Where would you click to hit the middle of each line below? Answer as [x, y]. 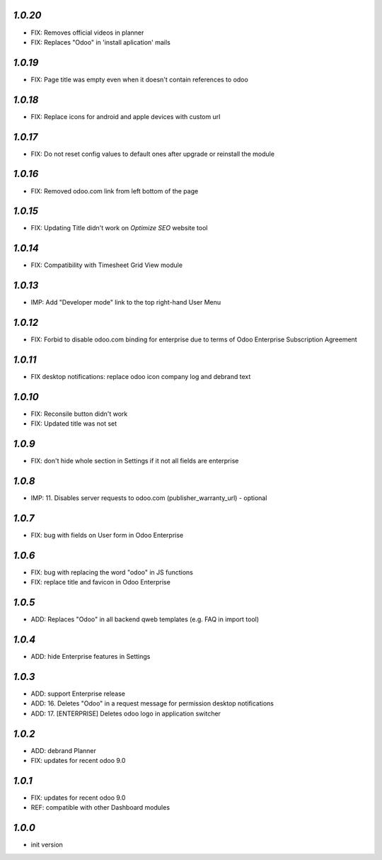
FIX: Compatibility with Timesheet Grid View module [107, 265]
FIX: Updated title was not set [74, 424]
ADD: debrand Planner [64, 750]
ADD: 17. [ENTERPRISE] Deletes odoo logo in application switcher [126, 713]
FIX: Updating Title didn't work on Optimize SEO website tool [119, 228]
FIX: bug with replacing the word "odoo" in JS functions [112, 572]
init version [47, 845]
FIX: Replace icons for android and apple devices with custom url [126, 116]
